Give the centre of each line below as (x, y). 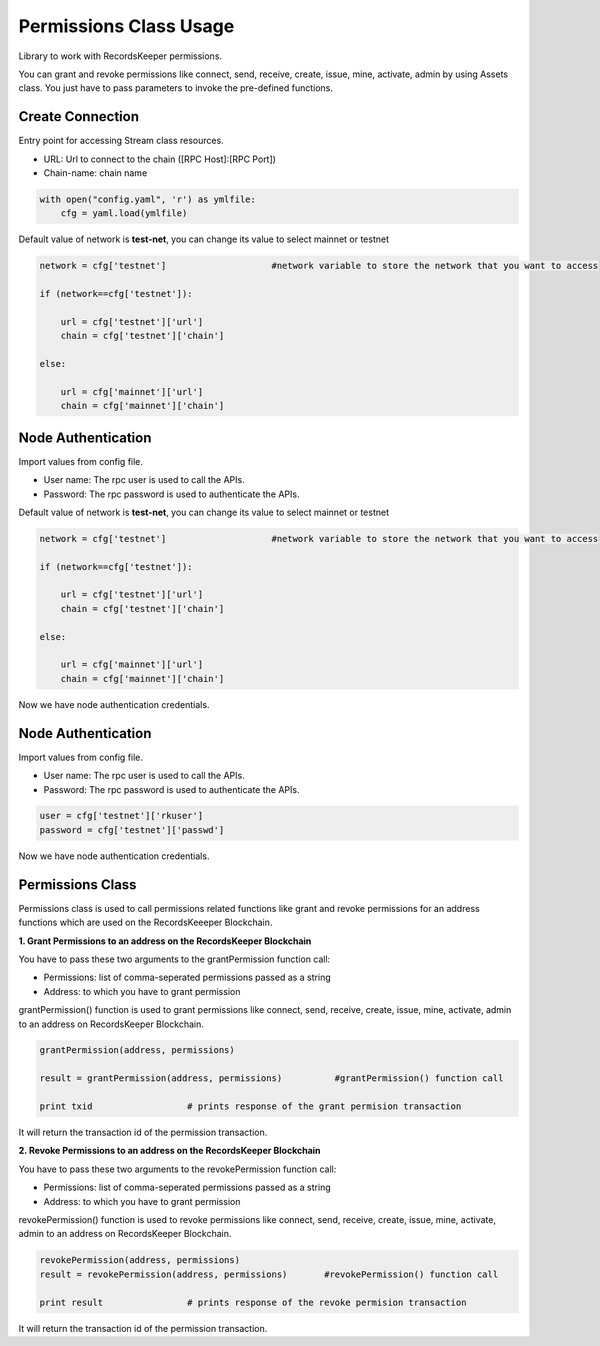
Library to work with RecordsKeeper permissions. (120, 56)
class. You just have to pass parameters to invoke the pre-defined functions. (176, 88)
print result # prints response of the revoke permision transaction (253, 1302)
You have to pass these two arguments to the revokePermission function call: (177, 1169)
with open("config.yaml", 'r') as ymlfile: (148, 199)
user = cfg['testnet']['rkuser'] (121, 816)
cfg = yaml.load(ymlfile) (124, 213)
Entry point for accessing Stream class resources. (121, 141)
